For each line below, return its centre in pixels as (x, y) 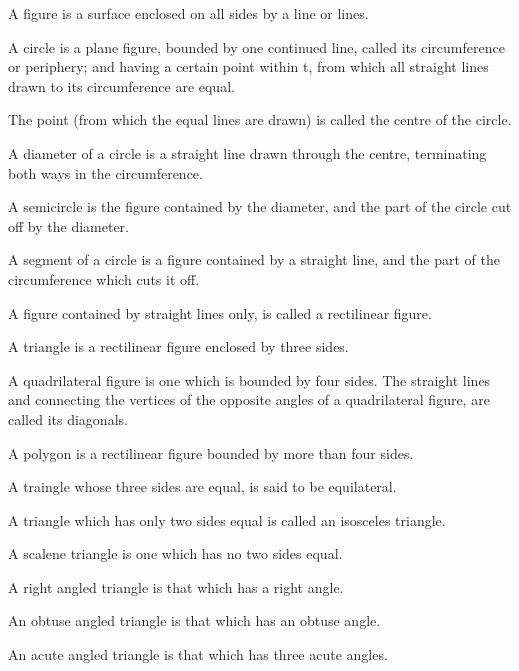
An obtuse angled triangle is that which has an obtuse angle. (194, 620)
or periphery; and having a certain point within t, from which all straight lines (248, 66)
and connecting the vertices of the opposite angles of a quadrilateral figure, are (249, 399)
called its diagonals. (68, 418)
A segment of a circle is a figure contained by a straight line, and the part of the (254, 259)
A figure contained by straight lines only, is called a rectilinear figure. (220, 312)
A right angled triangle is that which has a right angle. (176, 586)
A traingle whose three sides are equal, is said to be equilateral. (202, 486)
